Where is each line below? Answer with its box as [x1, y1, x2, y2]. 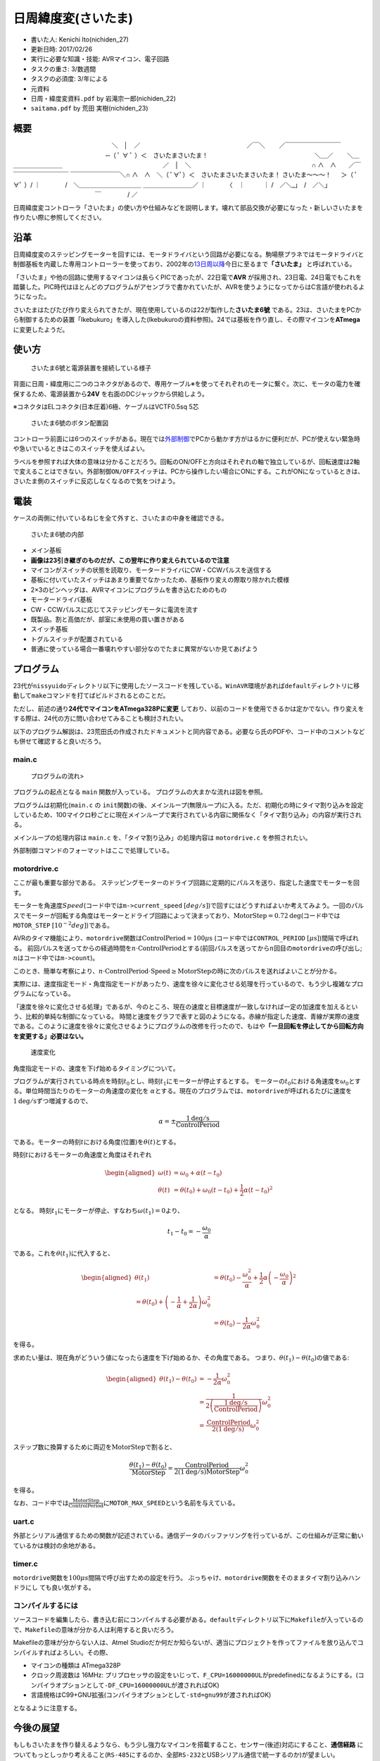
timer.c [13, 1559, 38, 1569]
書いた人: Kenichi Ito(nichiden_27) [30, 35, 129, 44]
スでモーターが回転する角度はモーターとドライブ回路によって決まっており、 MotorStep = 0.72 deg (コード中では [13, 911, 341, 919]
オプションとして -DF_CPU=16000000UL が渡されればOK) [55, 1681, 220, 1689]
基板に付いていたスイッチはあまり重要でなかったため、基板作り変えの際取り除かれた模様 [30, 575, 290, 584]
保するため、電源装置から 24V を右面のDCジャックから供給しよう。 [13, 390, 209, 398]
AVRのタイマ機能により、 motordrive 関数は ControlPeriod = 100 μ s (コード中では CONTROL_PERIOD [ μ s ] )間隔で [13, 934, 341, 942]
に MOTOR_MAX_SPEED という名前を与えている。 [103, 1498, 239, 1507]
